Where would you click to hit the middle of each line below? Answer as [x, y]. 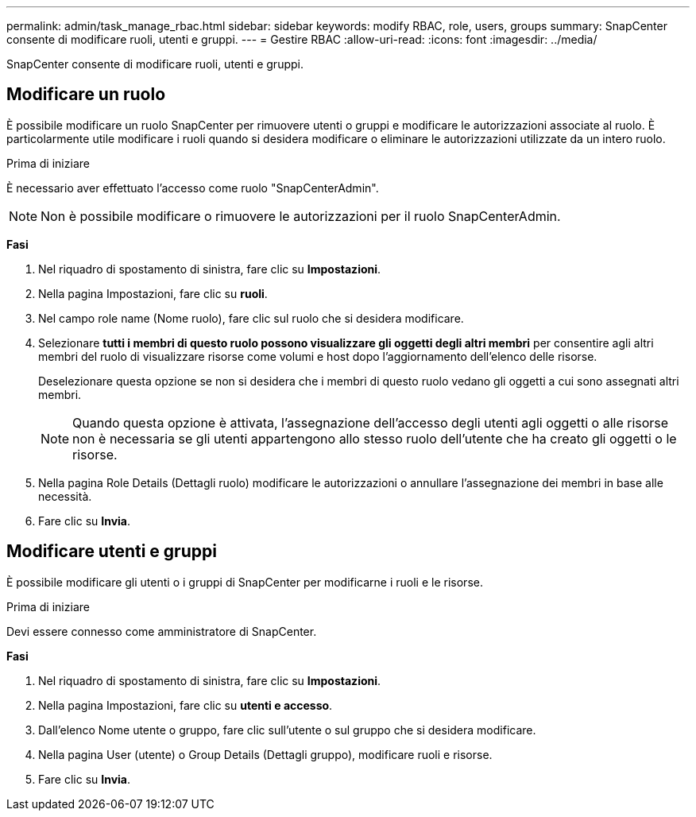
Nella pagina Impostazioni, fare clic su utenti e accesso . [186, 705]
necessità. [65, 496]
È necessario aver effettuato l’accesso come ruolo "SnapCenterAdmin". [193, 188]
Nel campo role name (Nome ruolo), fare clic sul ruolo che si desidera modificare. [251, 318]
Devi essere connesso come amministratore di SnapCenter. [162, 631]
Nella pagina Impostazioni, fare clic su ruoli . [153, 293]
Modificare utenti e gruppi [112, 552]
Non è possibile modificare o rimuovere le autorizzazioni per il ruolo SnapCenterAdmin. [301, 216]
